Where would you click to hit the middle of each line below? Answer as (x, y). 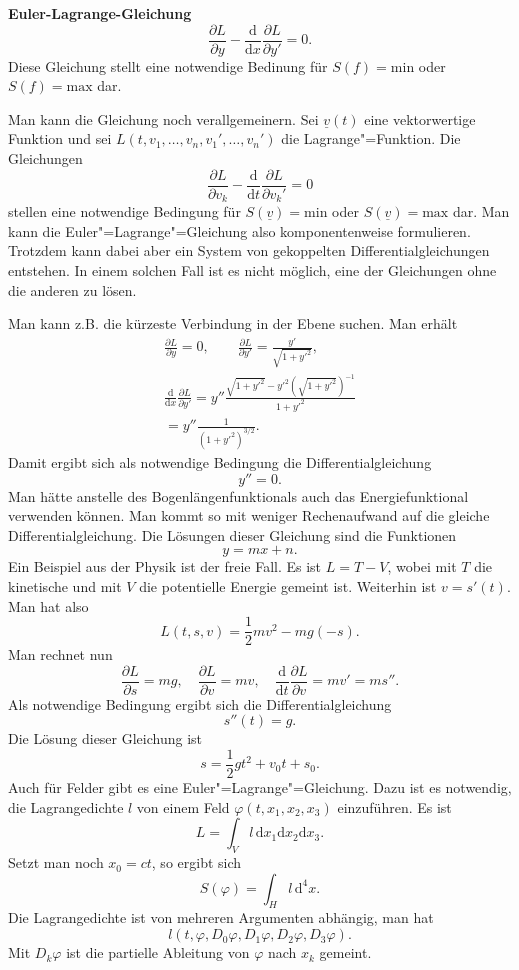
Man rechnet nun (60, 654)
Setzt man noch (56, 862)
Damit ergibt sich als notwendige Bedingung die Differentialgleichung (220, 461)
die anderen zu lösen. (72, 289)
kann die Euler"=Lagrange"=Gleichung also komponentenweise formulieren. (239, 230)
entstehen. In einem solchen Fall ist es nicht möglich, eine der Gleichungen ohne (252, 269)
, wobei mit (422, 566)
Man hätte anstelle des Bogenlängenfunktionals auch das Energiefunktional (238, 495)
